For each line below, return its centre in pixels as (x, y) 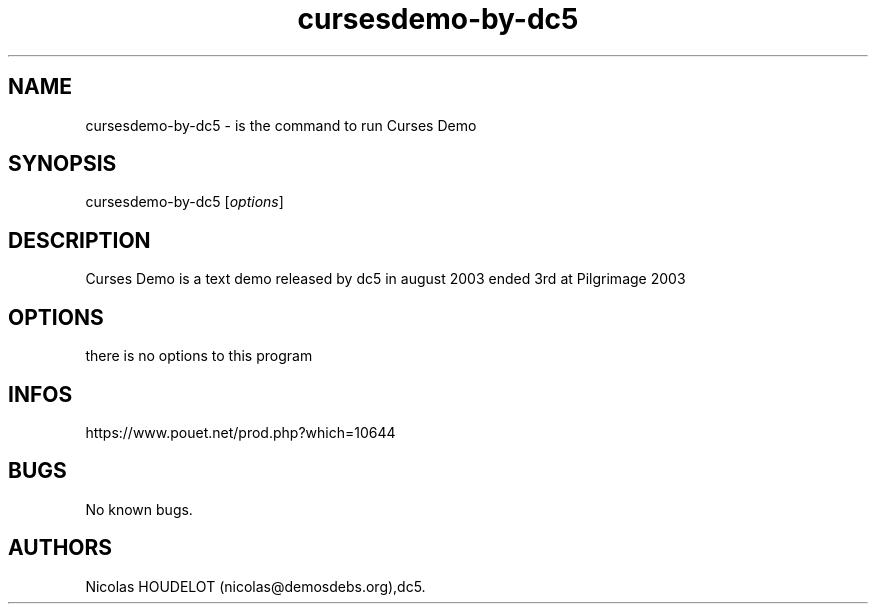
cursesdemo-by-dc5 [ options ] (184, 202)
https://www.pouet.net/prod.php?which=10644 (240, 432)
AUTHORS (60, 548)
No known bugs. (139, 509)
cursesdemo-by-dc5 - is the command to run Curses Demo (281, 125)
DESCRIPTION (79, 240)
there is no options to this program (199, 356)
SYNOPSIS (62, 164)
